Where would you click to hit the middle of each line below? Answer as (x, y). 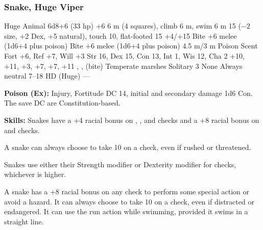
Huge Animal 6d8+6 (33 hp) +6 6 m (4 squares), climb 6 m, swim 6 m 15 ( (123, 26)
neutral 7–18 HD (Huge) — (47, 76)
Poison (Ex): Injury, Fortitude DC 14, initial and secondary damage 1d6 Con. (128, 93)
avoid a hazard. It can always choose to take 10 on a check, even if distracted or (129, 201)
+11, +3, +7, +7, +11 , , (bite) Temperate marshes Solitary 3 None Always (123, 66)
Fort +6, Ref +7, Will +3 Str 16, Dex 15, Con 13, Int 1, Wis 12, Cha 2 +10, (124, 56)
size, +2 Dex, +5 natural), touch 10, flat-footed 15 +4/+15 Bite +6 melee (121, 35)
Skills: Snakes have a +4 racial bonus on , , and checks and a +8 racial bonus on (132, 120)
